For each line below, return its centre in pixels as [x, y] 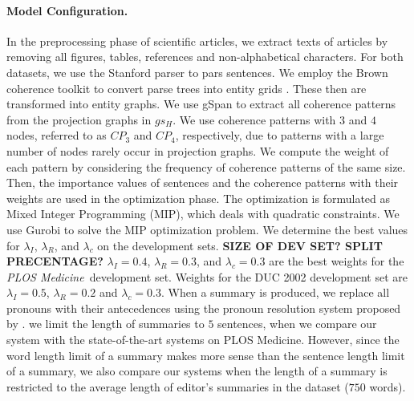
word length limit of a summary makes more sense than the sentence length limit [206, 355]
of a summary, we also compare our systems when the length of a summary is [197, 371]
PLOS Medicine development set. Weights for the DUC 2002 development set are [207, 276]
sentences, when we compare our [297, 324]
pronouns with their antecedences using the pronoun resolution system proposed [204, 308]
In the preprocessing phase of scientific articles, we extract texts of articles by [197, 41]
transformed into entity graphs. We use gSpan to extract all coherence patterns [201, 104]
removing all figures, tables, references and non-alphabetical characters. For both [205, 57]
